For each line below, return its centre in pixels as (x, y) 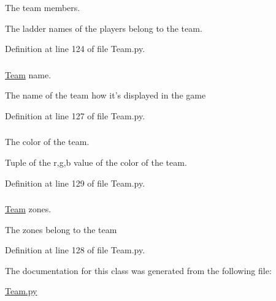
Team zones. (28, 209)
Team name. (28, 74)
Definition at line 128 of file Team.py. (75, 250)
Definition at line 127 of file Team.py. (75, 115)
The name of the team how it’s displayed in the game (105, 95)
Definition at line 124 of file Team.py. (75, 49)
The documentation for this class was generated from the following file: (138, 270)
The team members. (43, 7)
